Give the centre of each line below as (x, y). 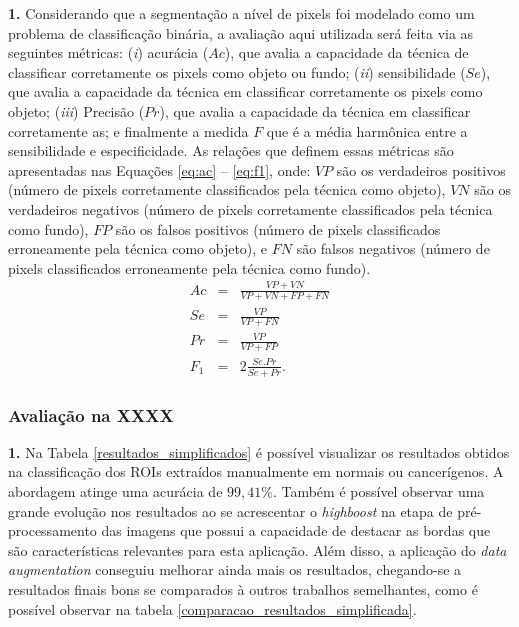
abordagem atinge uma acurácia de (115, 491)
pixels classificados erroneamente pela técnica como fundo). (189, 267)
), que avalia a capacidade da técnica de (346, 52)
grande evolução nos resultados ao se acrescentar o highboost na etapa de (230, 510)
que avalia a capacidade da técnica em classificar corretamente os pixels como (245, 91)
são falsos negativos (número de (393, 248)
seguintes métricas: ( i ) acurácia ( (108, 52)
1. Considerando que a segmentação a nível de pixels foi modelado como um (241, 13)
